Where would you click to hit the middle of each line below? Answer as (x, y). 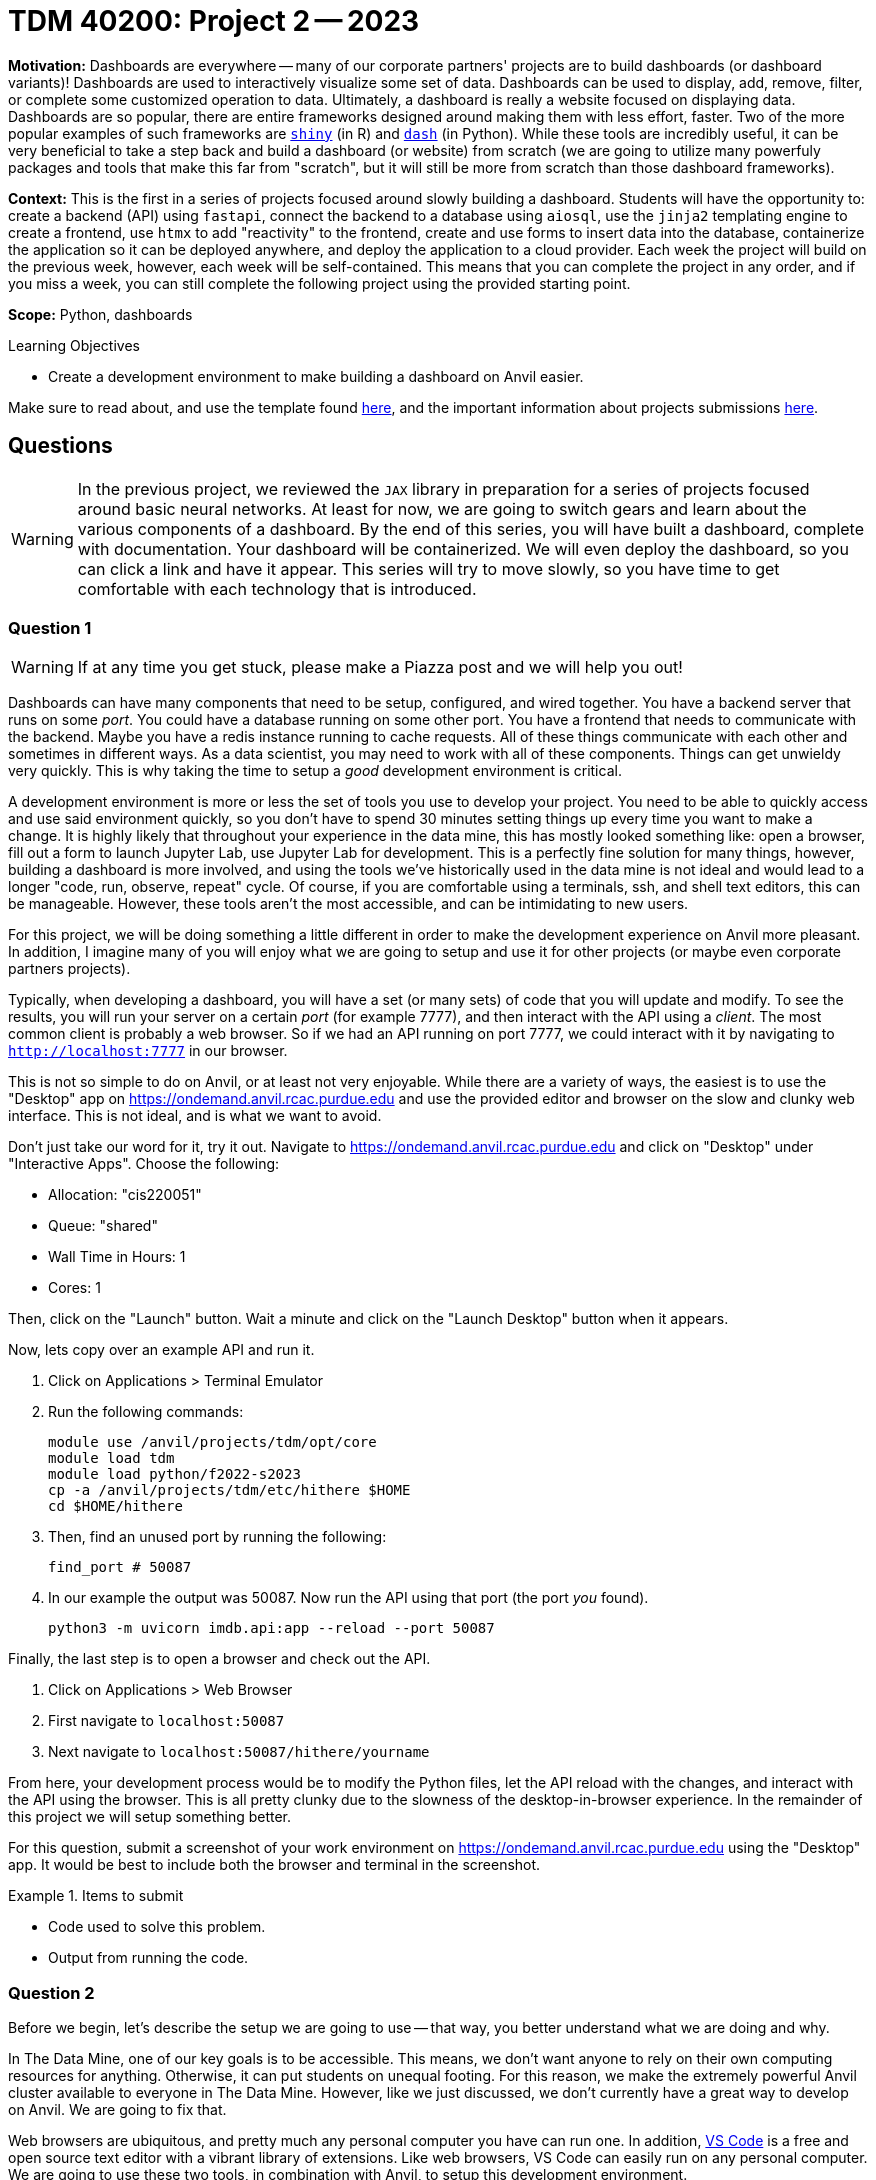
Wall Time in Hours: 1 (117, 1257)
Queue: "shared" (103, 1226)
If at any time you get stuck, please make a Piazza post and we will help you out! (380, 667)
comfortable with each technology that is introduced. (277, 588)
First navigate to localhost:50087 (166, 1721)
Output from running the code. (148, 1958)
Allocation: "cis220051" (125, 1195)
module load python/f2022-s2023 (174, 1474)
